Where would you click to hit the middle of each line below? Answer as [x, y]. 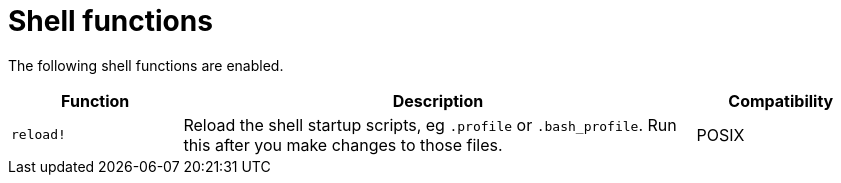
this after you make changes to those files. [343, 144]
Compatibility [781, 100]
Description [438, 100]
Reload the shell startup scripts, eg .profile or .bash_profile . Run [430, 124]
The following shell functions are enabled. [146, 65]
